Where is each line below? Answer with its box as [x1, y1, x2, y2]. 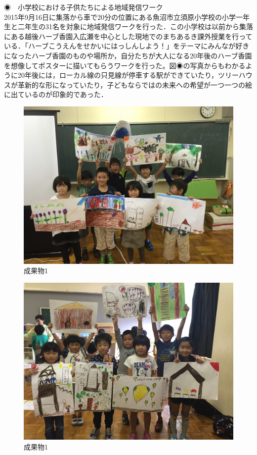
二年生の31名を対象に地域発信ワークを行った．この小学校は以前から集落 [17, 21, 253, 32]
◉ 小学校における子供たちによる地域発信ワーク [4, 2, 163, 12]
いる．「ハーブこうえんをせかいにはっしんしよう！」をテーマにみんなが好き [4, 41, 250, 51]
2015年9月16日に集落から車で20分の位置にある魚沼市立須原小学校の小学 [4, 11, 236, 22]
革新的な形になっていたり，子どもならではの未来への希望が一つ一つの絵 [17, 79, 252, 90]
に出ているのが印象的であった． [4, 89, 108, 100]
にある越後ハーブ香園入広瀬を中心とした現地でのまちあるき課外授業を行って [4, 31, 253, 41]
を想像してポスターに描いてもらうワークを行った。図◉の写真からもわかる [4, 60, 246, 70]
